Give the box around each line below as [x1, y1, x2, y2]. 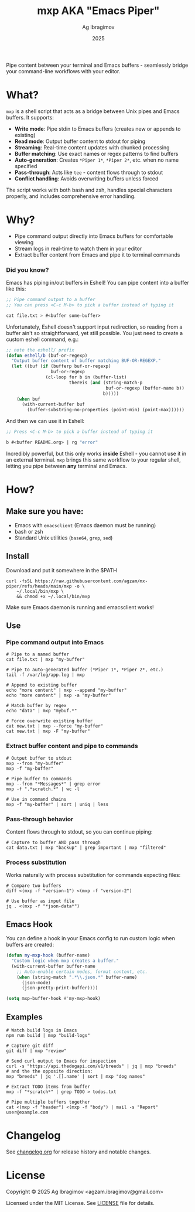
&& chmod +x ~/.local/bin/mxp [16, 593, 91, 599]
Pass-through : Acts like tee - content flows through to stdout [14, 169, 163, 176]
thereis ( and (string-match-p [69, 380, 143, 385]
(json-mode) [21, 979, 51, 985]
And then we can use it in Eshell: [6, 418, 85, 425]
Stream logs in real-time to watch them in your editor [14, 245, 142, 252]
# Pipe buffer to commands [6, 776, 72, 781]
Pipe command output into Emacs [6, 639, 104, 647]
